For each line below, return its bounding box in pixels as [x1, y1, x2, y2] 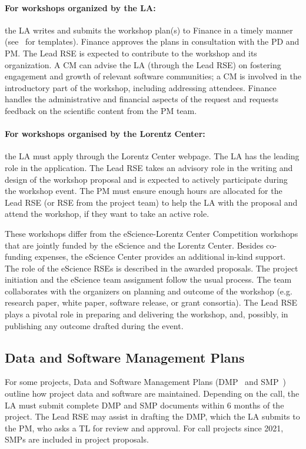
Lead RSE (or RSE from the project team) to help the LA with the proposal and [5, 196, 298, 208]
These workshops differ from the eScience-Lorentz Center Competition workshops [5, 227, 298, 239]
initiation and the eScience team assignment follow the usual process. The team [5, 273, 292, 286]
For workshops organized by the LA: [5, 1, 156, 14]
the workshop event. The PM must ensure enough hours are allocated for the [5, 185, 282, 197]
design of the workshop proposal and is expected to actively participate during [5, 173, 288, 185]
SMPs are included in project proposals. [5, 433, 149, 445]
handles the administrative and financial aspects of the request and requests [5, 93, 278, 105]
